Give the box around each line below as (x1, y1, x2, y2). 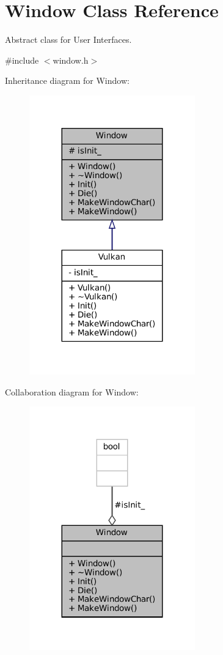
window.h (53, 53, 89, 66)
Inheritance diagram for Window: (5, 74, 130, 87)
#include (5, 53, 39, 66)
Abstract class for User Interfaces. (5, 33, 132, 46)
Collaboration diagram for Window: (5, 385, 139, 398)
